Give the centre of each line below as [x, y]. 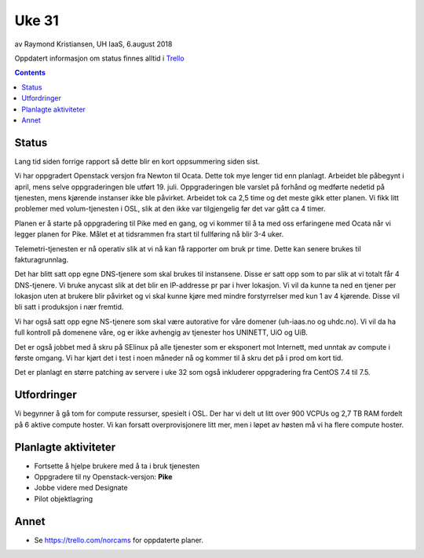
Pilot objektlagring [64, 498]
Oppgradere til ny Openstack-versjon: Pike [103, 477]
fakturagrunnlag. [42, 259]
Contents [30, 73]
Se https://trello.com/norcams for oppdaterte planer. [119, 540]
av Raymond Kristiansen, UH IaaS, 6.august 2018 [93, 44]
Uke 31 [37, 20]
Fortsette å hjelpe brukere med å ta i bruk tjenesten [117, 466]
